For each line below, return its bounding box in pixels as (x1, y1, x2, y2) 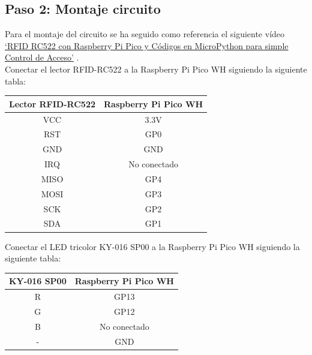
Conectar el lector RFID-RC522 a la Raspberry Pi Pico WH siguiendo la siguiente (5, 62, 307, 75)
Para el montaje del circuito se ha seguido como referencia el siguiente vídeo (5, 28, 285, 40)
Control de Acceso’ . (5, 51, 79, 64)
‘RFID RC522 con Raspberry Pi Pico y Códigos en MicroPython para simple (5, 39, 289, 52)
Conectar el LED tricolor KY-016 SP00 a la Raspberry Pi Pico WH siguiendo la (5, 240, 300, 252)
